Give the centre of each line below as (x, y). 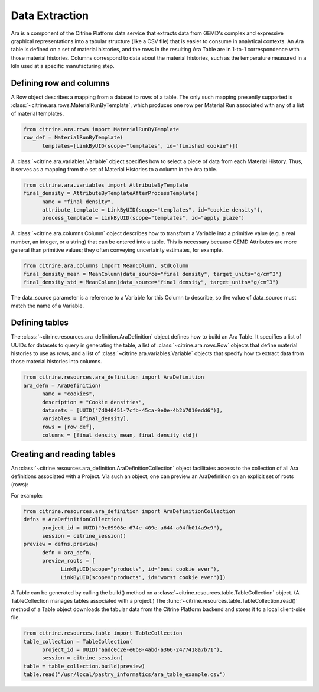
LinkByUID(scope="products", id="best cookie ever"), (140, 569)
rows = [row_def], (69, 427)
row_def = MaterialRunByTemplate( (73, 138)
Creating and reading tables (64, 454)
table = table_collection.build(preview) (84, 666)
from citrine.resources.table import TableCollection (103, 633)
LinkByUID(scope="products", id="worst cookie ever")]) (143, 577)
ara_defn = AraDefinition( (62, 385)
